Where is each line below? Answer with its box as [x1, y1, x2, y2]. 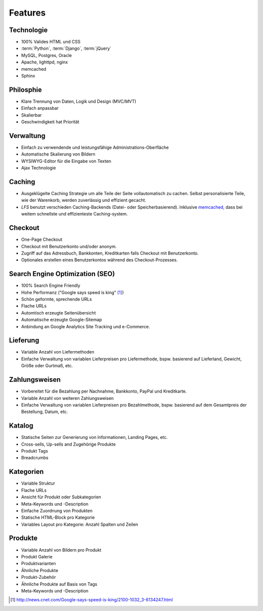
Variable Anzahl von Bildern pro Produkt [21, 547, 102, 553]
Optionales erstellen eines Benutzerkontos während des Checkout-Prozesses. [21, 257, 178, 263]
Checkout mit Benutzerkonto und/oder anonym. [21, 243, 117, 249]
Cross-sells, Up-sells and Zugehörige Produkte [21, 441, 116, 447]
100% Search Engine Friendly [21, 283, 80, 289]
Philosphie [9, 85, 42, 94]
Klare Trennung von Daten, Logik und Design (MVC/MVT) [21, 98, 136, 104]
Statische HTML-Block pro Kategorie [21, 514, 95, 520]
